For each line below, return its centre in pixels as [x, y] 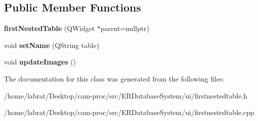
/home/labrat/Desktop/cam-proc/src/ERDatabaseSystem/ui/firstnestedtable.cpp [129, 112]
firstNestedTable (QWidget [49, 28]
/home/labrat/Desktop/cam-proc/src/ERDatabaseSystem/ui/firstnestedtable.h [126, 95]
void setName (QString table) [52, 45]
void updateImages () [40, 62]
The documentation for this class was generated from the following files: [114, 78]
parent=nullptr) [125, 28]
